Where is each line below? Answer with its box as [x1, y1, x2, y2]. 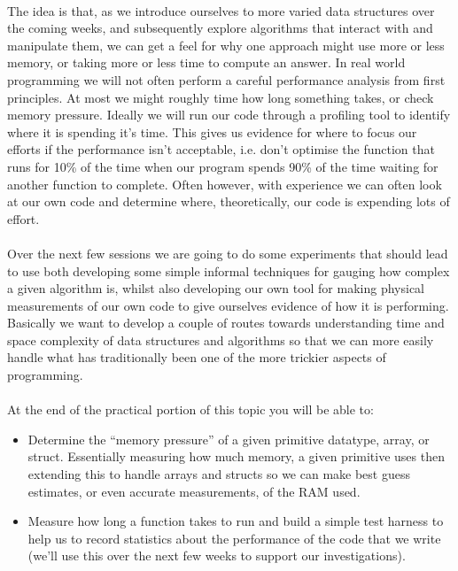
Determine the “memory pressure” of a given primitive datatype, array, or [27, 429, 430, 448]
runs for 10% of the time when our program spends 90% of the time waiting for [7, 157, 439, 175]
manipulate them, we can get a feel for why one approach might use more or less [7, 35, 445, 54]
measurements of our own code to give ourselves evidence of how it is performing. [7, 296, 449, 314]
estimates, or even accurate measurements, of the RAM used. [27, 482, 361, 500]
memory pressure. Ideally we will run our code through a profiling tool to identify [7, 105, 451, 124]
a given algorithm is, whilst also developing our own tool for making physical [7, 279, 425, 297]
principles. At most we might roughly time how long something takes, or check [7, 88, 434, 106]
